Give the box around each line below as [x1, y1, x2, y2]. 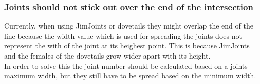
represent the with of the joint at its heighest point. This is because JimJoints [4, 40, 250, 51]
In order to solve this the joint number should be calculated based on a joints [4, 60, 248, 71]
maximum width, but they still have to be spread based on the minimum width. [4, 70, 256, 81]
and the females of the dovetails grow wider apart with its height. [4, 50, 211, 61]
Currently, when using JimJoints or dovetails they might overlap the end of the [4, 20, 253, 31]
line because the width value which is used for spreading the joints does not [4, 30, 242, 41]
